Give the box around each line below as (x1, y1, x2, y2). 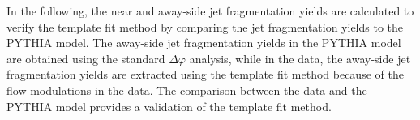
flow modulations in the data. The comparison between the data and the (6, 81, 367, 98)
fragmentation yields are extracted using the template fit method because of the (6, 66, 404, 83)
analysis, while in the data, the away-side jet (189, 49, 411, 66)
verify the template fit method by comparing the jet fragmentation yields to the (6, 18, 404, 35)
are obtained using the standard (6, 49, 165, 66)
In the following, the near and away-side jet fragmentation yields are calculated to (6, 2, 414, 19)
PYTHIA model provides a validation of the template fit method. (6, 97, 332, 114)
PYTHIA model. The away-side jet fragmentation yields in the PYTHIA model (6, 34, 401, 51)
